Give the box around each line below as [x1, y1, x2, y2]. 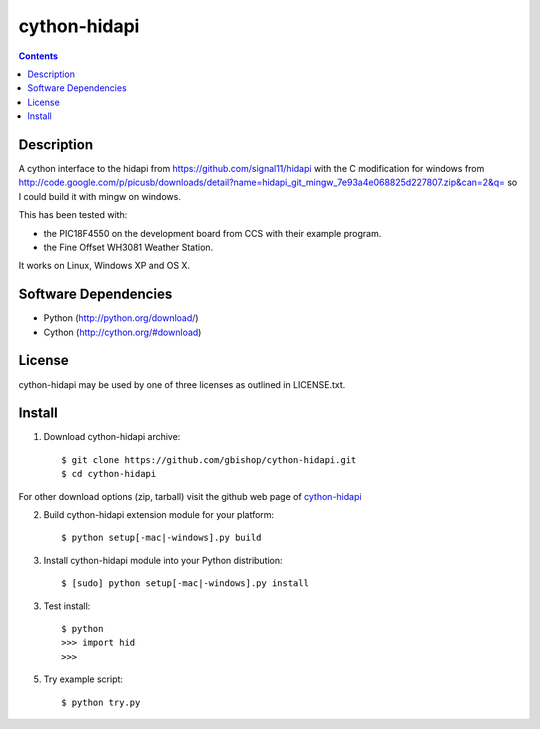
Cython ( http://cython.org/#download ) [43, 326, 202, 338]
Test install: [43, 600, 91, 612]
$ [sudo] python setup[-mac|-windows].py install [61, 578, 310, 589]
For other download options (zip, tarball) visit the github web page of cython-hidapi [18, 490, 362, 502]
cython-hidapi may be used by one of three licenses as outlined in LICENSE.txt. [18, 378, 346, 390]
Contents [18, 50, 59, 62]
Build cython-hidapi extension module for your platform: [43, 509, 275, 521]
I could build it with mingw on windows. [18, 190, 182, 202]
